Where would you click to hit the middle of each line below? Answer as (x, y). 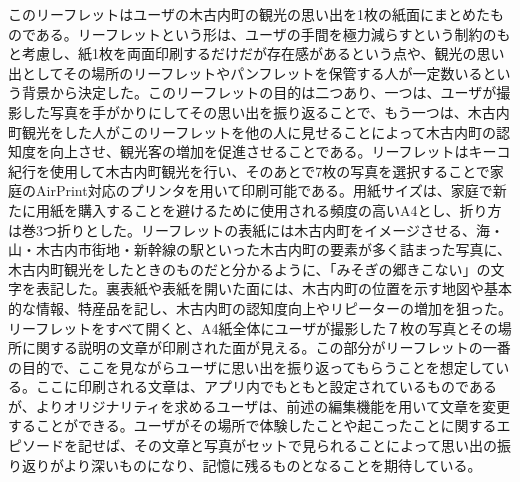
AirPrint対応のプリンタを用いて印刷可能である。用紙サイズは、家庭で (264, 190)
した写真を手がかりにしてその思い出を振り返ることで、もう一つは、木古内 (265, 111)
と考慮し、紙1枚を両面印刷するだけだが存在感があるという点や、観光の (242, 53)
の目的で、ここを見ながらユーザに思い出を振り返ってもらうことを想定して (252, 366)
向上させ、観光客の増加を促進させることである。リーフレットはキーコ (280, 151)
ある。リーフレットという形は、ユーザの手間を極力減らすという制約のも (273, 33)
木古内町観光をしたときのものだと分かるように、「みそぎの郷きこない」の (249, 268)
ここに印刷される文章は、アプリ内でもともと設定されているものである (266, 386)
